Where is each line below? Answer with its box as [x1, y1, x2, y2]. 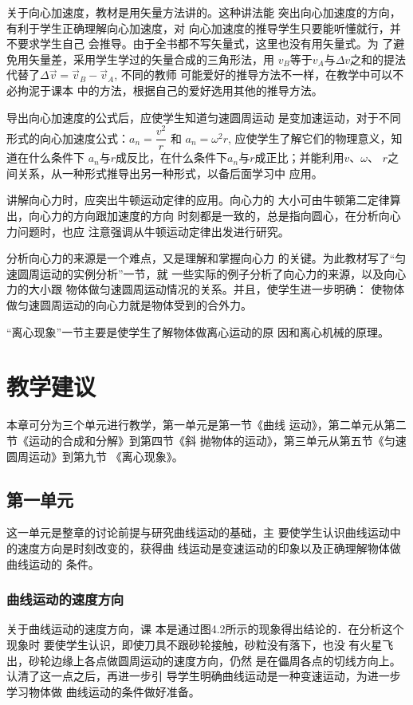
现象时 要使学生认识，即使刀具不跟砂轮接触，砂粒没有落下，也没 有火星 [6, 636, 383, 652]
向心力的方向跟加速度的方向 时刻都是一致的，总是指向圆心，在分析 [28, 207, 379, 224]
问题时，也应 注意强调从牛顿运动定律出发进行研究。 [17, 223, 289, 239]
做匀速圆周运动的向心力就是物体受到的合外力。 [6, 297, 252, 313]
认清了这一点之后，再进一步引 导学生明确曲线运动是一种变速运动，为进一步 [6, 668, 401, 684]
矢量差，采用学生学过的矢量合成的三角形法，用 [28, 50, 274, 67]
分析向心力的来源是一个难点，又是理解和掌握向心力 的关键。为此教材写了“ [6, 250, 395, 266]
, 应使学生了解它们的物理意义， [228, 129, 391, 146]
